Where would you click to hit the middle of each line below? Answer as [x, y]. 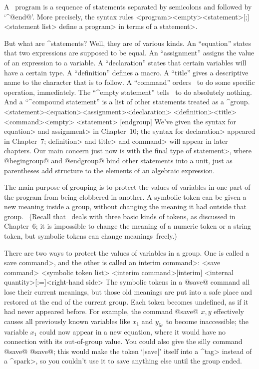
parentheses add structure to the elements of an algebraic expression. [110, 170]
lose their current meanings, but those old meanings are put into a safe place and [128, 292]
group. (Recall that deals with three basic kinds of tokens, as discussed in [120, 216]
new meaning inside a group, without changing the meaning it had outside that [125, 206]
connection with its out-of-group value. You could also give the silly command [123, 341]
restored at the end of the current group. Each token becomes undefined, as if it [126, 301]
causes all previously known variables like [67, 321]
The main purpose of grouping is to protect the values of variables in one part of [127, 187]
